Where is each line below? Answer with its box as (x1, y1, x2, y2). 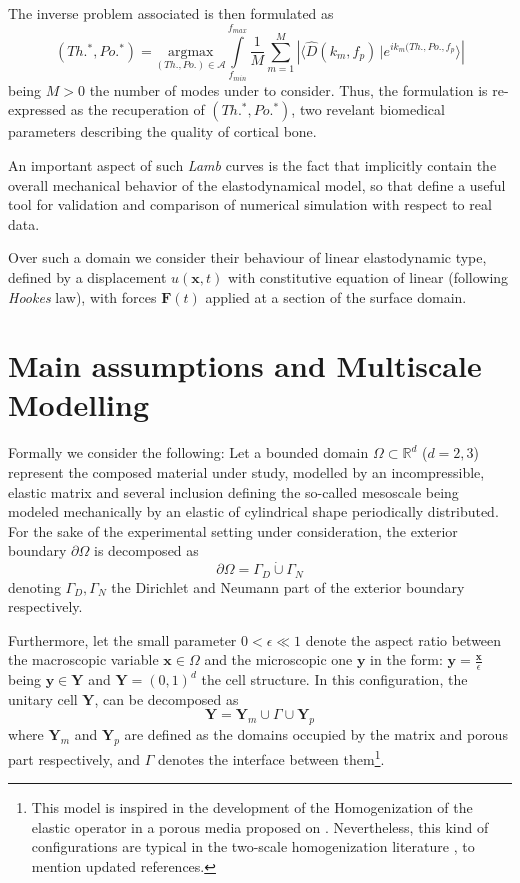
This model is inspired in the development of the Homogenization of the (31, 797, 473, 818)
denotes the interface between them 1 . (157, 746, 385, 769)
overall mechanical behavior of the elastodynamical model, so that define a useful (8, 174, 506, 195)
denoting (8, 576, 61, 597)
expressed (8, 99, 67, 120)
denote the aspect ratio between (305, 629, 502, 650)
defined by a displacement (8, 266, 167, 287)
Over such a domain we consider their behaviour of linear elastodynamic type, (8, 247, 487, 268)
